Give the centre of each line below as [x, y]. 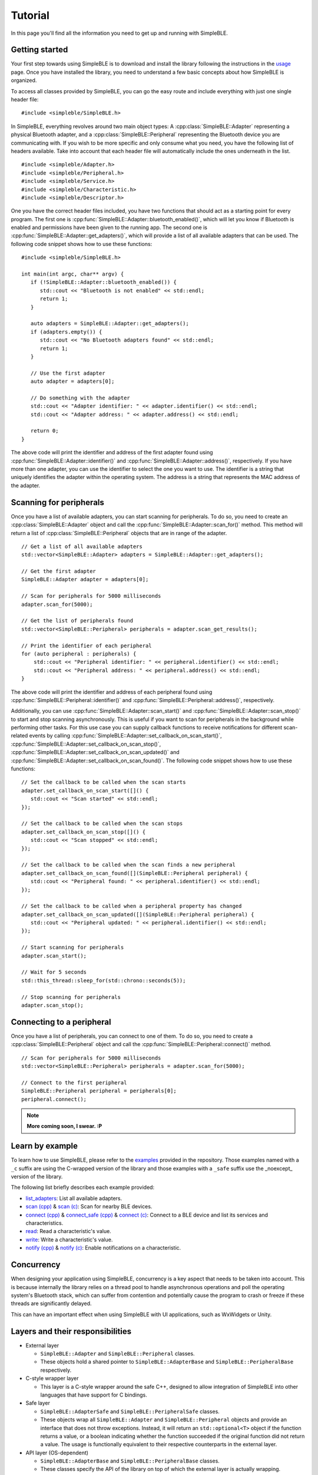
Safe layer [38, 1403]
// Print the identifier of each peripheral [87, 645]
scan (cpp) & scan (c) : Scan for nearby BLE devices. [89, 1207]
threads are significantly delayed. [51, 1303]
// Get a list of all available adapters [82, 546]
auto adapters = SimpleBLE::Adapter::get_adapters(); [110, 324]
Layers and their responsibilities [71, 1331]
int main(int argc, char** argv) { [73, 274]
